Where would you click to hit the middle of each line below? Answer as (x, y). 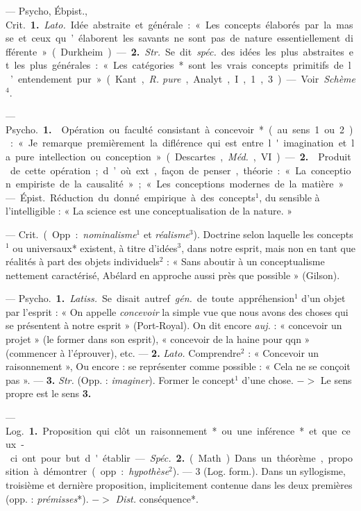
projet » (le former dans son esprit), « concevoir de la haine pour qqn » (158, 339)
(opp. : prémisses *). (47, 498)
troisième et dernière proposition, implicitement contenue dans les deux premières (179, 485)
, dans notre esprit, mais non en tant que (268, 248)
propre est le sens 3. (49, 393)
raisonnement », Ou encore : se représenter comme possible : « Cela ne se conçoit (178, 366)
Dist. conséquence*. (157, 498)
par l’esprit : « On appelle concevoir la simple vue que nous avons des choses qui (177, 311)
